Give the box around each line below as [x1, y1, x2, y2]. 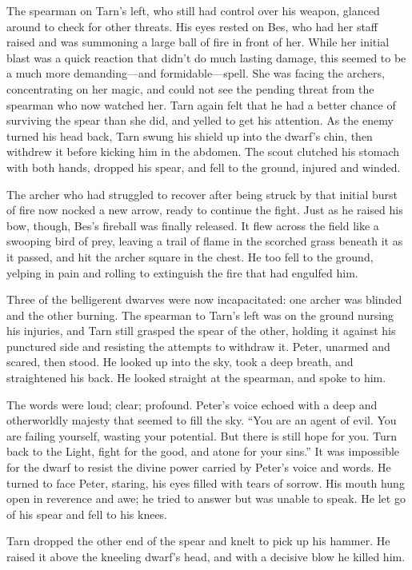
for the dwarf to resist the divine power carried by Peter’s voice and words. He [6, 459, 391, 476]
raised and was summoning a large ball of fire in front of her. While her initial [6, 34, 390, 50]
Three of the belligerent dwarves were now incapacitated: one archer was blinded [6, 291, 402, 308]
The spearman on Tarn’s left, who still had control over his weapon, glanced [6, 2, 380, 18]
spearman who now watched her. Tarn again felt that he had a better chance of [6, 96, 396, 113]
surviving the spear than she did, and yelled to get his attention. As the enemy [6, 112, 394, 129]
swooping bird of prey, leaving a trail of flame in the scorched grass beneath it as [6, 233, 403, 249]
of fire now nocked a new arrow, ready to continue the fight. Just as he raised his [6, 201, 403, 218]
